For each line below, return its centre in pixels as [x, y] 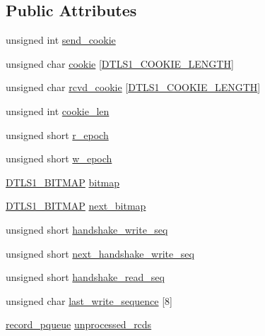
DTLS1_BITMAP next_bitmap [76, 206]
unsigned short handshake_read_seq [85, 277]
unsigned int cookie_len [58, 110]
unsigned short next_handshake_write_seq [100, 253]
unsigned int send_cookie [61, 40]
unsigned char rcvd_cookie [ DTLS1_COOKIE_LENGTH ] [133, 87]
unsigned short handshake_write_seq [87, 229]
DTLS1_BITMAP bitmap [63, 182]
